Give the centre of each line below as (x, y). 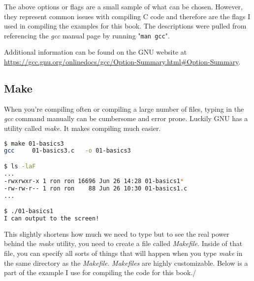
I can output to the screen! (52, 218)
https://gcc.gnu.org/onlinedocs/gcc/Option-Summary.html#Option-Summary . (122, 62)
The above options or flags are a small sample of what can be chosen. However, (123, 6)
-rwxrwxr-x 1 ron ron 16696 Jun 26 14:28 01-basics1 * (94, 181)
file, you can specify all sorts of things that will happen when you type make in (123, 253)
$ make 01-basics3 (34, 143)
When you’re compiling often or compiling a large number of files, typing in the (124, 109)
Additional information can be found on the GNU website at (95, 52)
